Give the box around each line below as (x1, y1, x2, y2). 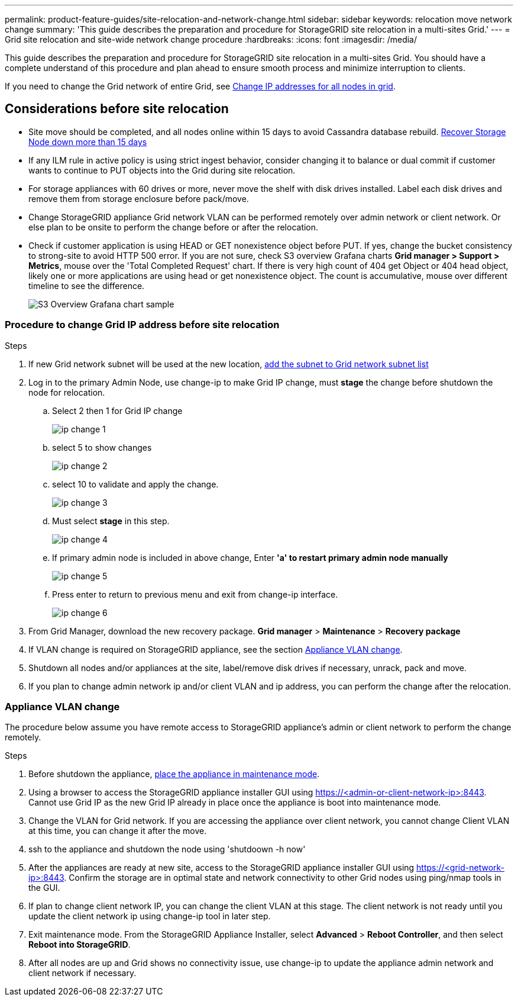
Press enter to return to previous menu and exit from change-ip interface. (52, 589, 338, 599)
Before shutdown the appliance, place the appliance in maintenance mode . (28, 769, 320, 779)
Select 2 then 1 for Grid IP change (52, 405, 183, 416)
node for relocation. (28, 387, 105, 397)
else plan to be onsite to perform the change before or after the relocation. (28, 222, 319, 232)
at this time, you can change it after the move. (28, 826, 207, 836)
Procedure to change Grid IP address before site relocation (5, 319, 280, 331)
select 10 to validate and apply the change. (52, 479, 219, 489)
